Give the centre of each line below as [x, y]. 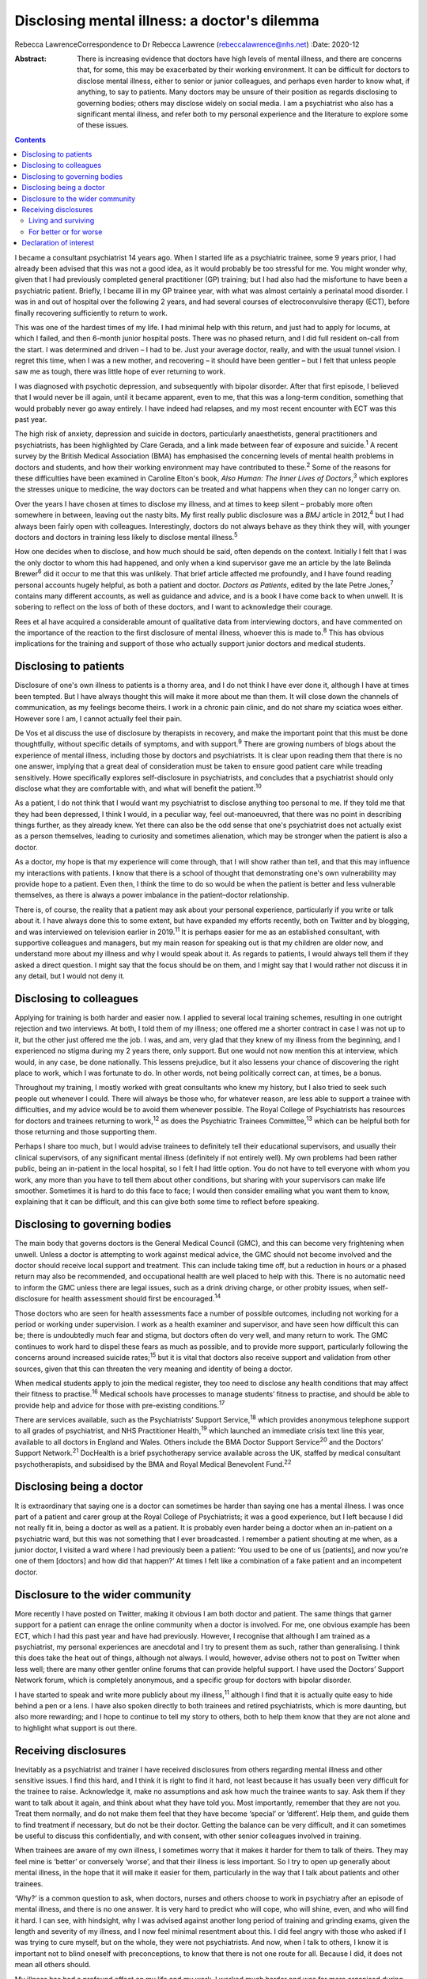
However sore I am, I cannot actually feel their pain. [98, 718]
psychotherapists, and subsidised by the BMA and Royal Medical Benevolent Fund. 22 [153, 1463]
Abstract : [30, 59]
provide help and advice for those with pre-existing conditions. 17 [120, 1405]
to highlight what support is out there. [76, 1728]
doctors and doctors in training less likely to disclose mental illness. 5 [126, 536]
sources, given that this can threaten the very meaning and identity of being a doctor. [153, 1369]
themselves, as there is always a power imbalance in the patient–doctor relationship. [152, 895]
